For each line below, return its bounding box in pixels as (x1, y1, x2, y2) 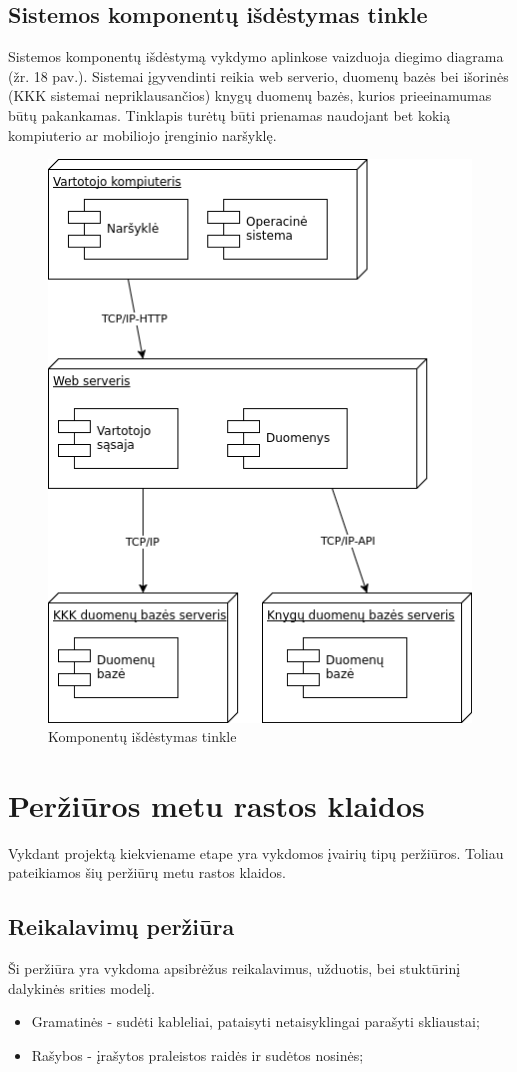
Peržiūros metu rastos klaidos (8, 784, 425, 825)
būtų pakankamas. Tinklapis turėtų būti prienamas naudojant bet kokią (8, 104, 451, 125)
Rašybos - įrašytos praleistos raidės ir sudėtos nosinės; (31, 1044, 364, 1065)
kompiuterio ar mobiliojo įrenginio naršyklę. (8, 124, 277, 145)
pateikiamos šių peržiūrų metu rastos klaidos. (8, 862, 286, 883)
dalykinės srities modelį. (8, 977, 155, 998)
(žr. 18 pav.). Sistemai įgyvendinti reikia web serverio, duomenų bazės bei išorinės (8, 65, 509, 86)
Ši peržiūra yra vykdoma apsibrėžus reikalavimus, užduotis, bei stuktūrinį (8, 958, 461, 979)
